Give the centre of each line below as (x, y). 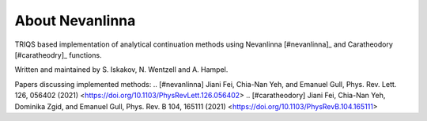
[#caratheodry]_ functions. (58, 55)
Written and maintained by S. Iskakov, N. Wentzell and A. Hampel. (121, 70)
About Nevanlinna (75, 21)
